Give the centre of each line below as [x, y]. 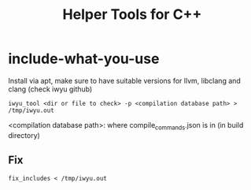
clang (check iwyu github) [50, 89]
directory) [24, 135]
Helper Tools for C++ [132, 15]
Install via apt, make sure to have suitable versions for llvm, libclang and [125, 80]
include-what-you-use [84, 59]
